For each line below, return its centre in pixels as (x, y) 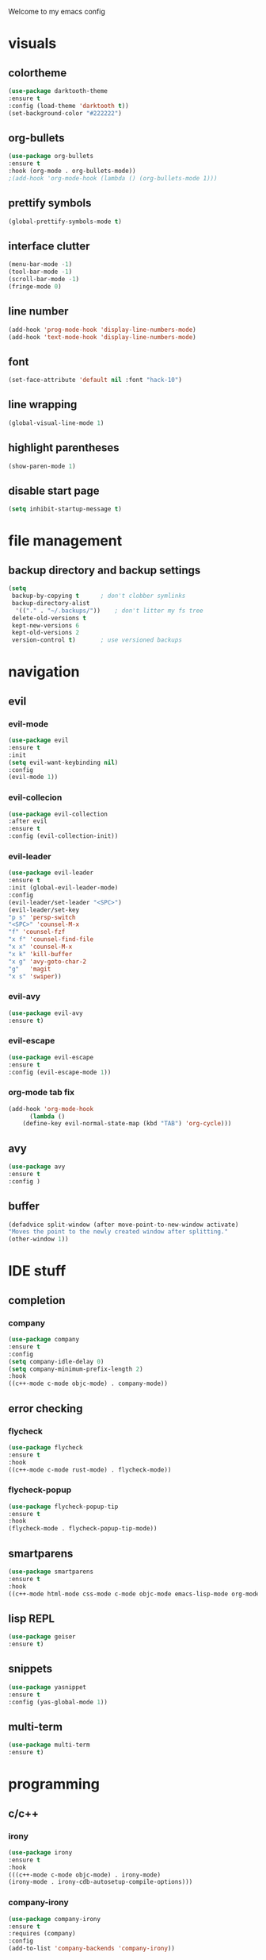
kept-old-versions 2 (46, 633)
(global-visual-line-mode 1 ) (56, 423)
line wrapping (43, 405)
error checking (46, 1408)
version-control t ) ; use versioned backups (97, 640)
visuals (32, 44)
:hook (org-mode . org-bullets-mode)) (72, 171)
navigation (44, 672)
